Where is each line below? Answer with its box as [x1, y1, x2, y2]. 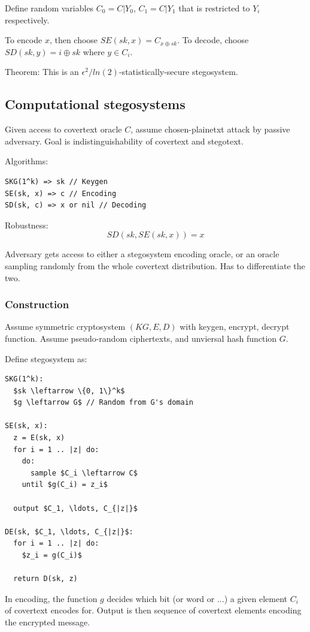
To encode [5, 34, 42, 46]
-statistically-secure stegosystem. [118, 65, 238, 78]
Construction [5, 297, 69, 312]
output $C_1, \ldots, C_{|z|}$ [13, 504, 138, 513]
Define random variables [5, 2, 94, 14]
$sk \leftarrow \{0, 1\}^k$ [13, 386, 125, 395]
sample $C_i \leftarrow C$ [30, 468, 138, 477]
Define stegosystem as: [5, 352, 87, 365]
